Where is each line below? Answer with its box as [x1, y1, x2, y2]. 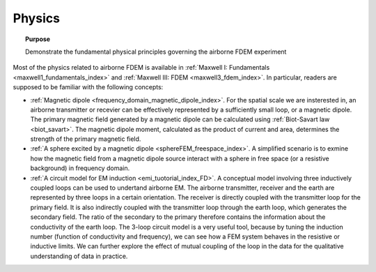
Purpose [25, 35, 51, 43]
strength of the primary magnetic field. [30, 135, 141, 143]
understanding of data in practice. [30, 252, 128, 260]
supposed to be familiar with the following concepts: [13, 83, 164, 91]
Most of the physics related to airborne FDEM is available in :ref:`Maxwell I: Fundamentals [13, 63, 270, 72]
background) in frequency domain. [30, 164, 130, 172]
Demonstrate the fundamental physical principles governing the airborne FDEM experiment [25, 47, 287, 56]
